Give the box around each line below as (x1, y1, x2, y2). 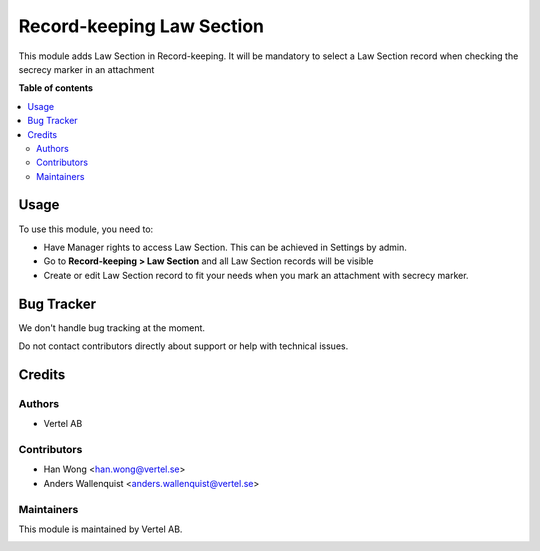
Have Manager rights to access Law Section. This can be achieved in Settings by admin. (43, 241, 407, 253)
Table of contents (18, 82, 94, 94)
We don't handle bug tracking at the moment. (18, 321, 205, 334)
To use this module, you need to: (18, 223, 154, 235)
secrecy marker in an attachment (18, 63, 155, 75)
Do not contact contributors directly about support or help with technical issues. (18, 340, 349, 352)
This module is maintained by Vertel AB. (18, 523, 183, 535)
